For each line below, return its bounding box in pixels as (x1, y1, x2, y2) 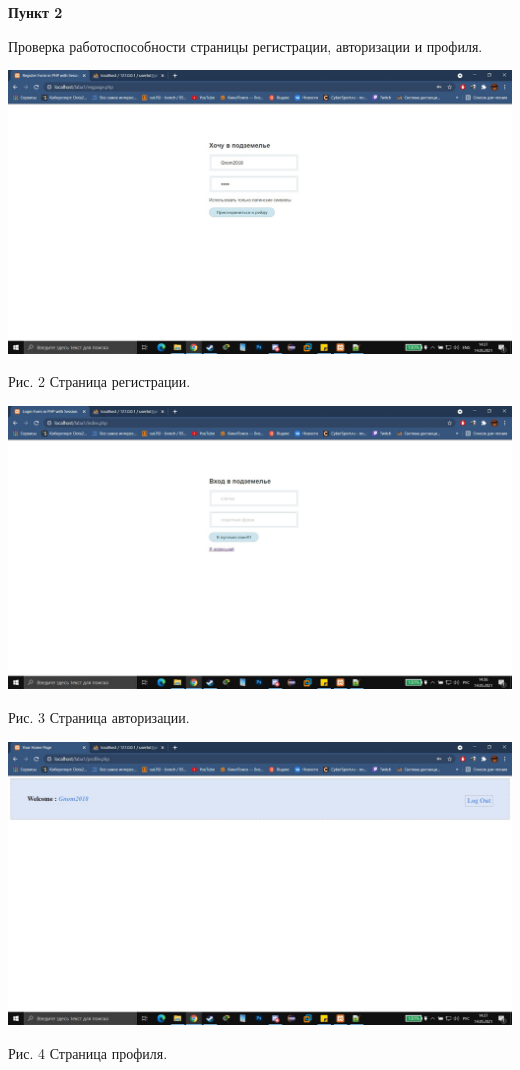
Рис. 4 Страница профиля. (8, 1042, 168, 1063)
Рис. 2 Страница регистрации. (8, 371, 191, 392)
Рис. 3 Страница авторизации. (8, 706, 190, 727)
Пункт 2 (8, 2, 63, 22)
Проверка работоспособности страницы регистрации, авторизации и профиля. (8, 35, 483, 56)
